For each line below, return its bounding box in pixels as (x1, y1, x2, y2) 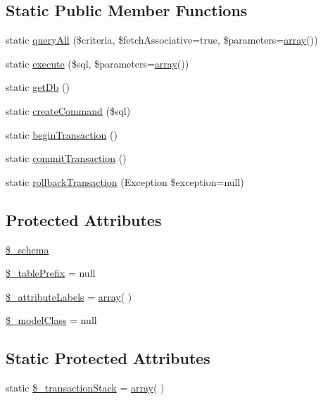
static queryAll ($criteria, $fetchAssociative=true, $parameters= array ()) (6, 32, 318, 47)
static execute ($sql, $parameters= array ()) (6, 56, 189, 70)
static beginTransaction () (6, 127, 118, 142)
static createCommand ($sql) (6, 103, 131, 118)
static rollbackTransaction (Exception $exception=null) (6, 174, 244, 189)
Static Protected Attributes (6, 347, 210, 369)
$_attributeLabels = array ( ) (6, 289, 132, 304)
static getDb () (6, 80, 70, 94)
